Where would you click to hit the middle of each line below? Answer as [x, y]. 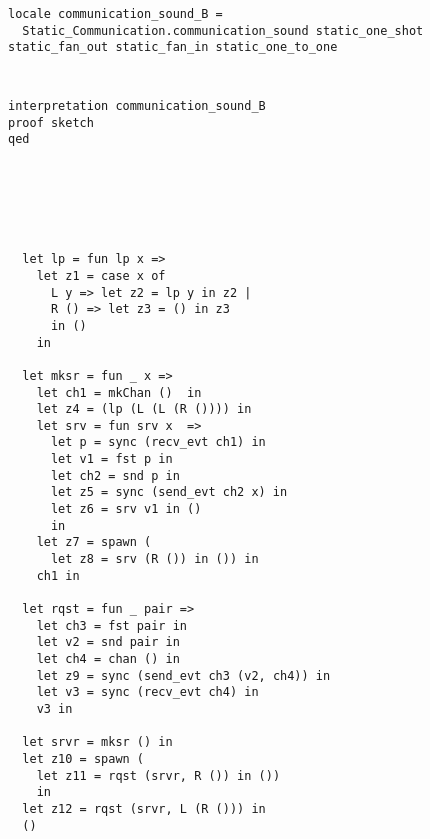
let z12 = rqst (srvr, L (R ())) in [144, 808]
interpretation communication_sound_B [137, 105]
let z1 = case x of [101, 275]
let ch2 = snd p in [115, 475]
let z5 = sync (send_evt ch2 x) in [169, 492]
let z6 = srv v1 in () [126, 509]
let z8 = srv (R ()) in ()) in [154, 559]
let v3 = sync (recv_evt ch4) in [147, 692]
